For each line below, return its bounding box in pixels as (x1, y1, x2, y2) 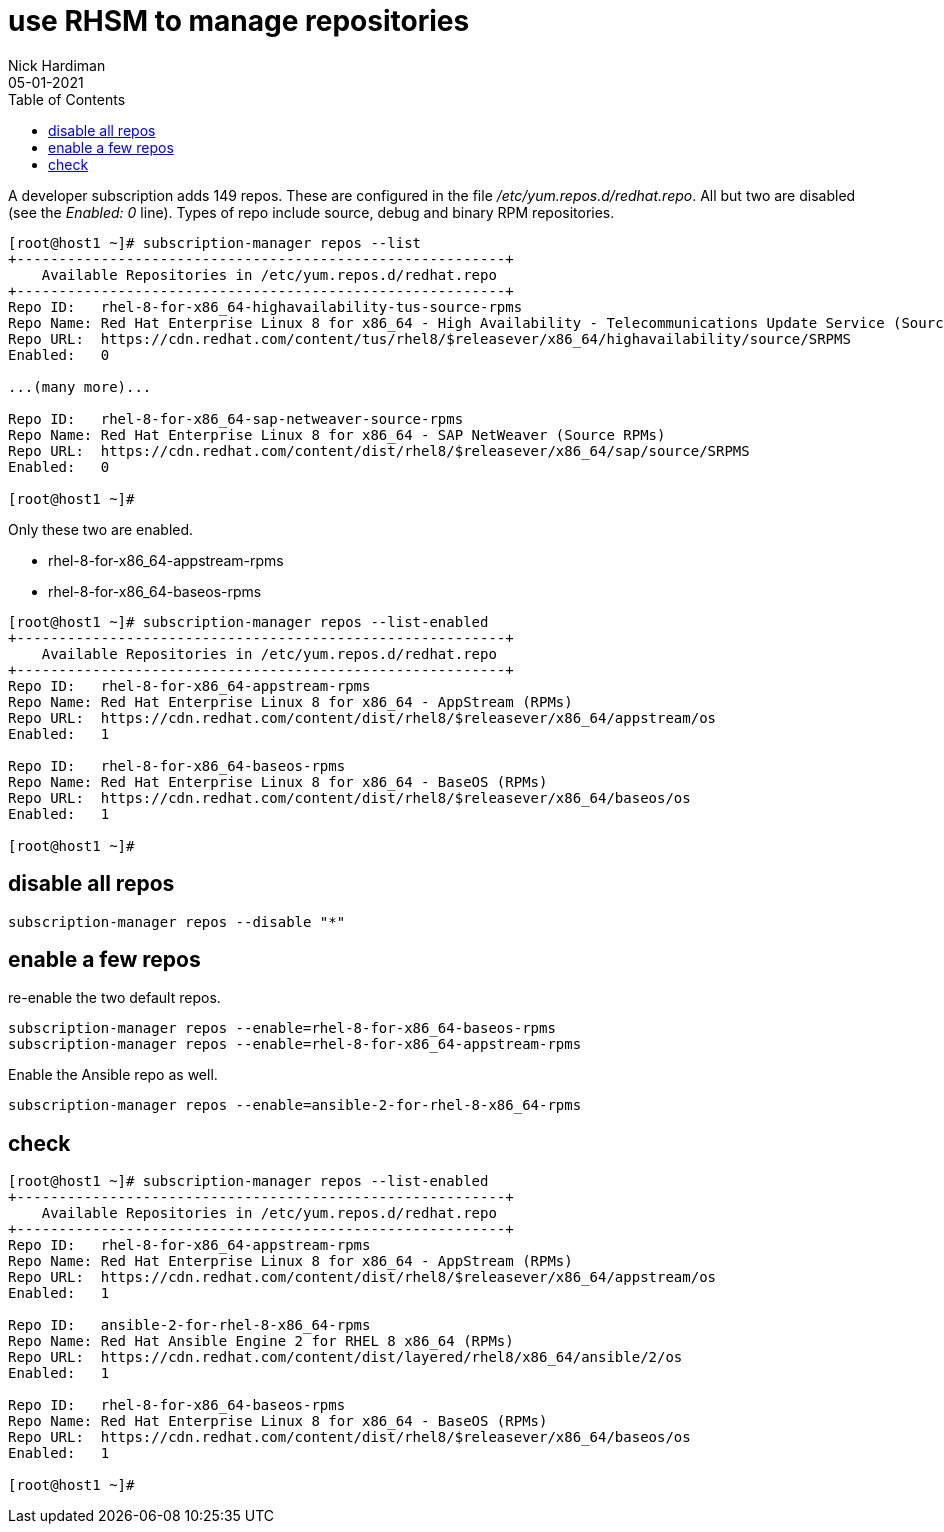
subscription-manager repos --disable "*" (8, 913, 346, 930)
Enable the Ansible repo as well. (8, 1066, 218, 1084)
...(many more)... (8, 378, 152, 395)
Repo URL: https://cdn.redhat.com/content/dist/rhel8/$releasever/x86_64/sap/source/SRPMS (8, 442, 750, 459)
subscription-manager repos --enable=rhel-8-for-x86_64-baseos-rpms (8, 1020, 556, 1037)
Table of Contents (8, 90, 126, 108)
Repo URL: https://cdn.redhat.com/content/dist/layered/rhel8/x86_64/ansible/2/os (8, 1349, 683, 1366)
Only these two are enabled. (8, 520, 194, 538)
